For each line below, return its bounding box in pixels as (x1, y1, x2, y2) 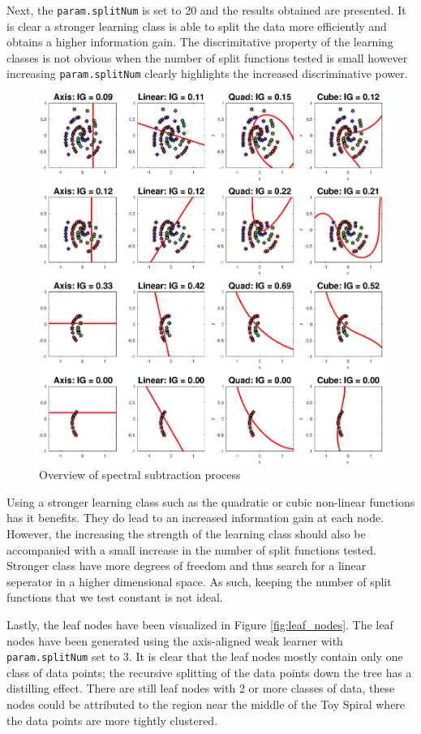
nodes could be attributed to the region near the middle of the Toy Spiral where (6, 696, 406, 713)
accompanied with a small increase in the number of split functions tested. (6, 541, 376, 558)
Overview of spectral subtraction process (39, 466, 241, 483)
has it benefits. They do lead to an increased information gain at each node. (6, 509, 384, 526)
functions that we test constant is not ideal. (6, 589, 223, 606)
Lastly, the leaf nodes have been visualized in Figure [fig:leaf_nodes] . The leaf (6, 616, 393, 633)
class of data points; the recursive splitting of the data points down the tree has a (6, 663, 412, 680)
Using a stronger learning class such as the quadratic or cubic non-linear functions (6, 493, 415, 510)
